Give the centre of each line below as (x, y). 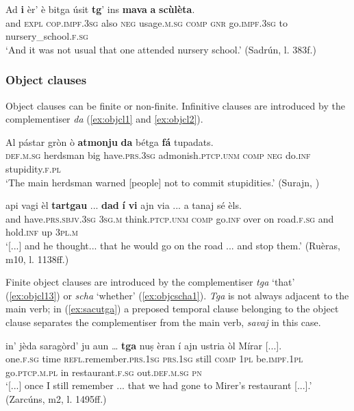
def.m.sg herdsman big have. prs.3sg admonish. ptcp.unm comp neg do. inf (158, 155)
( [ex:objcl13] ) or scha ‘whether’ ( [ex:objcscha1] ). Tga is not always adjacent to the (177, 295)
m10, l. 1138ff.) (37, 259)
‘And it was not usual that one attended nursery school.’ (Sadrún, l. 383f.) (161, 49)
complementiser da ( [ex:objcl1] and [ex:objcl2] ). (104, 119)
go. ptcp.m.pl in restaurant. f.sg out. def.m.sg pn (104, 372)
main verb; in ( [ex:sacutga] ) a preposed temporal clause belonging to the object (172, 309)
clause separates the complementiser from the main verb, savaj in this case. (163, 322)
